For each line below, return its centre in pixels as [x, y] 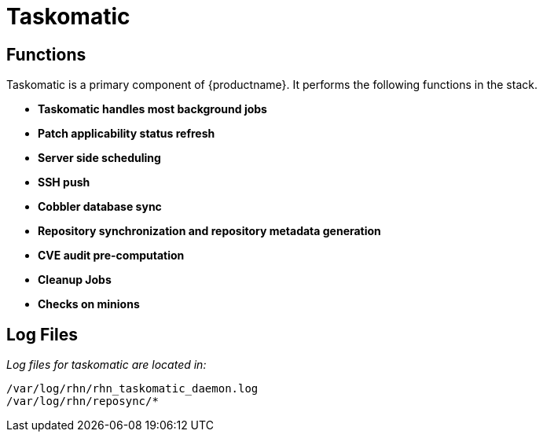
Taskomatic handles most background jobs [152, 109]
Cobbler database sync [100, 207]
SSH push [64, 182]
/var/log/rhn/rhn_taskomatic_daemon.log [132, 389]
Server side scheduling [99, 158]
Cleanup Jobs [75, 280]
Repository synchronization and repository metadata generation [209, 231]
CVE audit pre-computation [111, 256]
